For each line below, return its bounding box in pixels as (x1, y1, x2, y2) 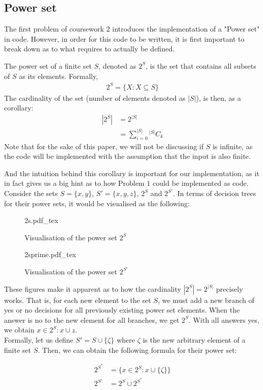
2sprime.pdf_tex (24, 249, 76, 260)
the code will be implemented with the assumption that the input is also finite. (4, 151, 251, 161)
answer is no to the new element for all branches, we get (4, 314, 179, 325)
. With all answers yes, (189, 314, 259, 325)
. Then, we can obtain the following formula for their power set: (38, 344, 237, 355)
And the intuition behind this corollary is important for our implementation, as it (4, 168, 259, 178)
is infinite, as (213, 141, 253, 151)
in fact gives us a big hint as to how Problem (4, 178, 145, 188)
